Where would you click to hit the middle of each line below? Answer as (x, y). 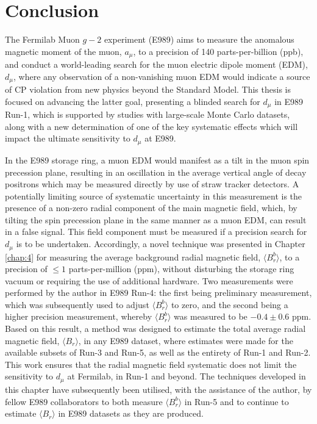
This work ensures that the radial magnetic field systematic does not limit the (151, 364)
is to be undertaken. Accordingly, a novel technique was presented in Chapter (161, 244)
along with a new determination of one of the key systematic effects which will (151, 126)
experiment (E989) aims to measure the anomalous (199, 39)
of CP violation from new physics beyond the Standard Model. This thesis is (148, 89)
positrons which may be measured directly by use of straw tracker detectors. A (152, 184)
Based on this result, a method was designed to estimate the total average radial (155, 329)
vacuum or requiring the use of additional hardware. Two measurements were (149, 280)
